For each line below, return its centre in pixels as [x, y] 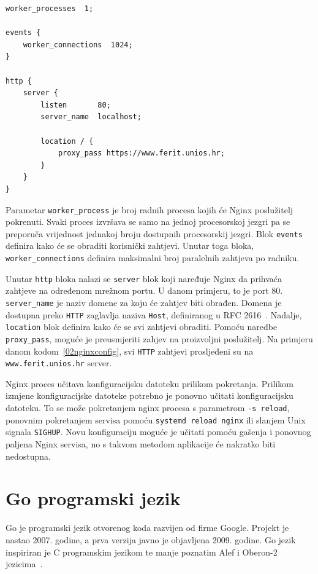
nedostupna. [28, 456]
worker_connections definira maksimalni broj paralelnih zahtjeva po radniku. [153, 258]
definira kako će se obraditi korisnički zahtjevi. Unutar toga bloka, [130, 246]
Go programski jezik [93, 498]
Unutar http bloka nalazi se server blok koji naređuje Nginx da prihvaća [144, 278]
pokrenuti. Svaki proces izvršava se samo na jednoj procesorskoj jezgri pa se [148, 222]
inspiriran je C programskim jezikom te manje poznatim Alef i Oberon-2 [142, 552]
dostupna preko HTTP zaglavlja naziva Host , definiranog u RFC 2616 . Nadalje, [154, 314]
